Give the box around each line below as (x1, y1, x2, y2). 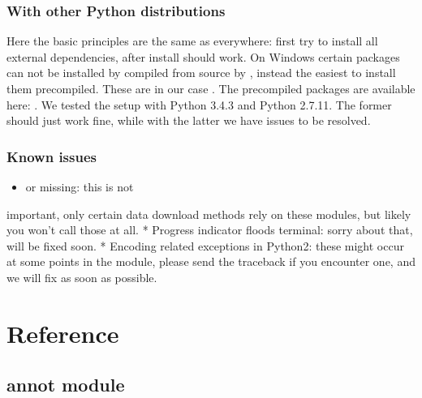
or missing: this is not (25, 178, 134, 195)
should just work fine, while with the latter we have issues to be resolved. (6, 112, 371, 129)
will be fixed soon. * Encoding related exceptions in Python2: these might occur (6, 237, 404, 254)
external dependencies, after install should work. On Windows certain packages (6, 48, 400, 65)
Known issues (6, 146, 97, 166)
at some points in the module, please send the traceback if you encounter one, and (6, 253, 416, 270)
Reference (6, 316, 119, 349)
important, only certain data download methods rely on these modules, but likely (6, 205, 411, 222)
